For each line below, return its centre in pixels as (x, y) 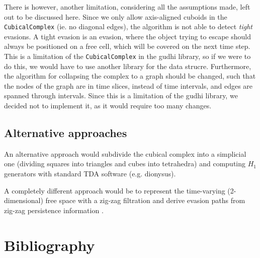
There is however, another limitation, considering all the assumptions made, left (127, 7)
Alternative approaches (66, 133)
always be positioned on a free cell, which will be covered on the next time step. (127, 46)
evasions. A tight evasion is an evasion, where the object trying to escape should (127, 36)
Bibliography (50, 245)
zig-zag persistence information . (54, 210)
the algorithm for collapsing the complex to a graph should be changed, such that (130, 76)
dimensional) (24, 200)
